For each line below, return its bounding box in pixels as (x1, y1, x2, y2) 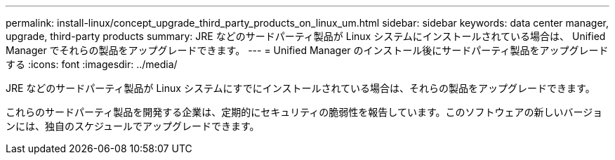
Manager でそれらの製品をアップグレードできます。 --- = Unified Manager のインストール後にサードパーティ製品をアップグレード (6, 44, 609, 56)
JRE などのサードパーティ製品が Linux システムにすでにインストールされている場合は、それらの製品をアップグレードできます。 (6, 82, 595, 94)
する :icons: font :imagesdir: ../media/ (6, 58, 178, 70)
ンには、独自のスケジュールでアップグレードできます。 (6, 120, 260, 132)
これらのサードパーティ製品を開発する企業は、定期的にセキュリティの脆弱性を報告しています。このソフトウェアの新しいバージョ (6, 106, 603, 118)
